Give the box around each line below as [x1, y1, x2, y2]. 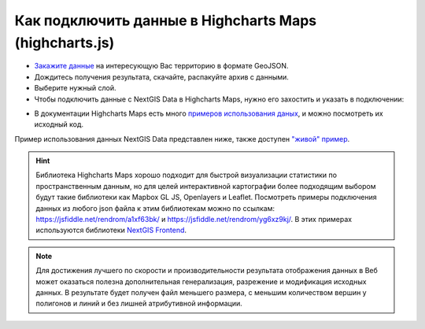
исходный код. [34, 120, 84, 129]
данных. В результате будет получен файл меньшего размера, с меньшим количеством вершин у [35, 287, 367, 297]
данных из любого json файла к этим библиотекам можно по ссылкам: [35, 203, 275, 213]
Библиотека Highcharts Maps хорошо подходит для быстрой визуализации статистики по [35, 170, 338, 180]
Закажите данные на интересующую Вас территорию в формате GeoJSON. [34, 61, 289, 71]
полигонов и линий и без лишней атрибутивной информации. [35, 299, 243, 309]
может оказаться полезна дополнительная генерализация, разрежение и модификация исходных [35, 276, 367, 286]
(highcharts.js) [14, 34, 115, 51]
